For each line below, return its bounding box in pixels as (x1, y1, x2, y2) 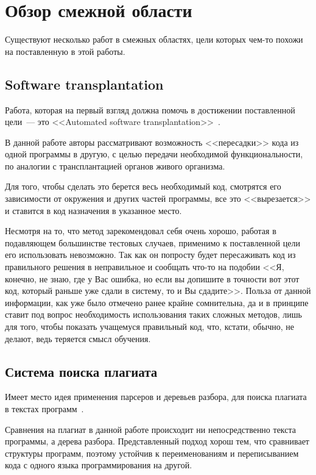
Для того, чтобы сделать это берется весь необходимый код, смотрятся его (5, 180, 281, 193)
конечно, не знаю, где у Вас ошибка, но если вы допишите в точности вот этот (5, 272, 300, 285)
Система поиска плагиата (5, 362, 158, 380)
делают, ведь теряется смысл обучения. (5, 332, 151, 345)
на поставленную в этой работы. (5, 45, 125, 57)
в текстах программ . (5, 402, 84, 415)
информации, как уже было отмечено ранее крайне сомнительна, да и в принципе (5, 296, 309, 309)
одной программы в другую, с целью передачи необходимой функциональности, (5, 148, 303, 160)
